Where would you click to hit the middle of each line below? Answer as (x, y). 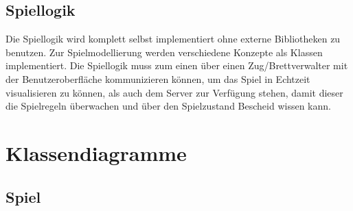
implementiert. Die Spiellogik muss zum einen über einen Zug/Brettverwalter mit (177, 65)
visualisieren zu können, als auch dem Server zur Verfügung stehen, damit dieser (174, 92)
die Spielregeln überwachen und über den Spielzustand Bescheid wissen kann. (168, 106)
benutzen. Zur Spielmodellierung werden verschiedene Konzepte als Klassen (164, 52)
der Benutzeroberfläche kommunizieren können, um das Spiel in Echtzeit (158, 78)
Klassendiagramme (96, 152)
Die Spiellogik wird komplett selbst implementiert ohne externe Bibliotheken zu (173, 39)
